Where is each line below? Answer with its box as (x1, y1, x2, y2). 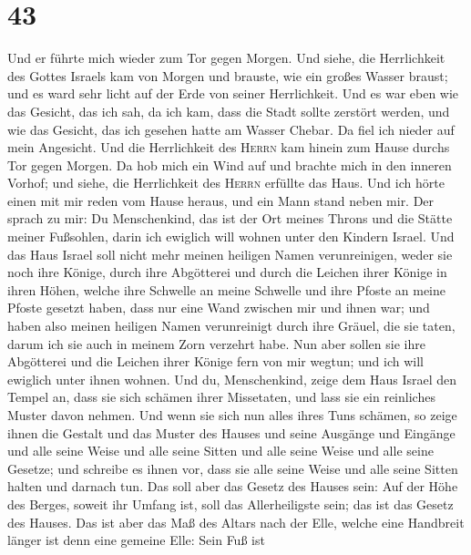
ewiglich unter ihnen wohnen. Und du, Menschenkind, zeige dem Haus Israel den (7, 369, 457, 388)
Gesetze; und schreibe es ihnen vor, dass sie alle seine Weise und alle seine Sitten (7, 458, 458, 478)
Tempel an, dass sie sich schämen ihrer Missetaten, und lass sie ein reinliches (7, 387, 435, 406)
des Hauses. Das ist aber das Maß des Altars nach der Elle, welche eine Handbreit (7, 512, 465, 531)
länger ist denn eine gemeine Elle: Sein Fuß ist (7, 530, 265, 550)
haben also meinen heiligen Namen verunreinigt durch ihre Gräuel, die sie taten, (7, 316, 456, 335)
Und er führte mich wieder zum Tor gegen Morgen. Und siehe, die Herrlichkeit (7, 48, 445, 67)
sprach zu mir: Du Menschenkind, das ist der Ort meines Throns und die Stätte (7, 209, 453, 228)
